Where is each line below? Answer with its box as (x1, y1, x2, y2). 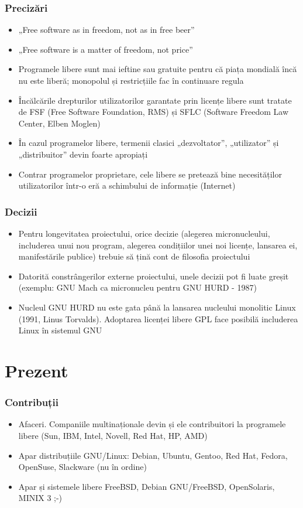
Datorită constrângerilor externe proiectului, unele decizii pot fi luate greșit (18, 270, 289, 282)
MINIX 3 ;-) (18, 492, 63, 504)
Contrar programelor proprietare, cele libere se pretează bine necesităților (18, 168, 282, 180)
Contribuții (5, 395, 58, 410)
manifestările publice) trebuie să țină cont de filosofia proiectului (18, 250, 250, 262)
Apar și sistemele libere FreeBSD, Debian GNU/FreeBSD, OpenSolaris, (18, 480, 275, 492)
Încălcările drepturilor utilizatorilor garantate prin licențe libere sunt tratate (18, 94, 292, 106)
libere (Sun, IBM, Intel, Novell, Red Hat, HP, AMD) (18, 429, 208, 441)
